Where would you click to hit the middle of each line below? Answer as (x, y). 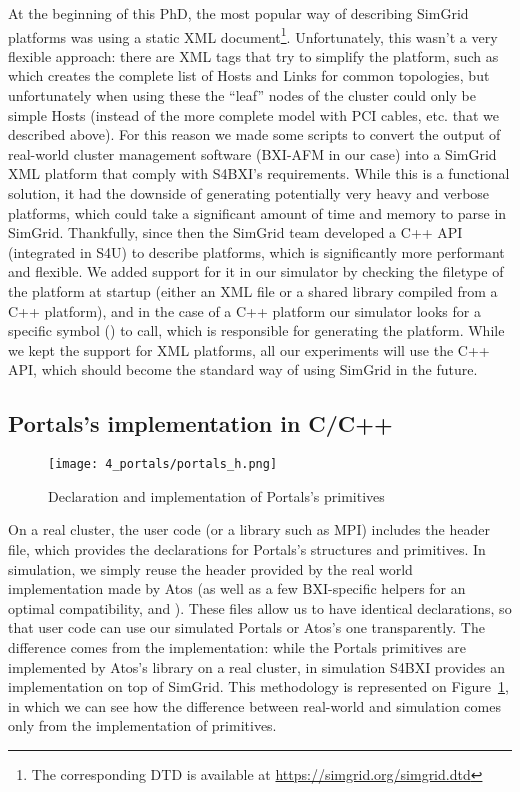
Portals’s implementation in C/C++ (200, 423)
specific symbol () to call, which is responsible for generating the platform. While (256, 330)
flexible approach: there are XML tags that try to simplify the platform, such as (253, 55)
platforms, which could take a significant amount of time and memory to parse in (257, 212)
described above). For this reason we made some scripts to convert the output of (254, 134)
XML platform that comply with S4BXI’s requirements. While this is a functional (259, 173)
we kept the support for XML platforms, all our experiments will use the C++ (249, 349)
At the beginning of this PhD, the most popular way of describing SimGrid (238, 13)
